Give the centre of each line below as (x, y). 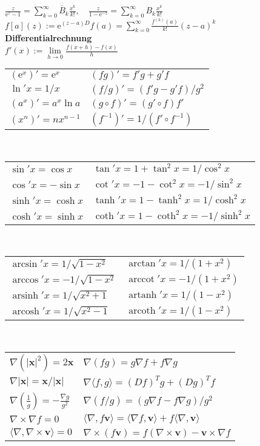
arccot (142, 279)
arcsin (25, 264)
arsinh (25, 296)
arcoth (142, 311)
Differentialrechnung (48, 38)
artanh (143, 295)
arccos (25, 280)
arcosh (26, 312)
